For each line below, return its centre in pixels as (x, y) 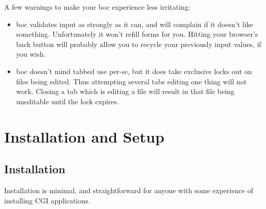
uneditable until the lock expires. (67, 101)
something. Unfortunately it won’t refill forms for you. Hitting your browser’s (137, 34)
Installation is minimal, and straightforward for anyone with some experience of (129, 190)
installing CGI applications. (47, 200)
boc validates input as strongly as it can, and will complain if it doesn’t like (135, 24)
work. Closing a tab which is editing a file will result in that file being (125, 91)
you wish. (31, 54)
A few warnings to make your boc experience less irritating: (97, 7)
